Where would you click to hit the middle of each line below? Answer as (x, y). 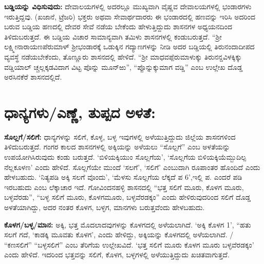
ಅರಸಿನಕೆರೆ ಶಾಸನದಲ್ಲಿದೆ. (33, 77)
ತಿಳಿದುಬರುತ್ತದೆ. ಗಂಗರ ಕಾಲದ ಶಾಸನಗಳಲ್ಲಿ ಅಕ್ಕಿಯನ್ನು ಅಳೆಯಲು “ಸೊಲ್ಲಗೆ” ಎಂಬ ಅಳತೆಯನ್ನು (117, 147)
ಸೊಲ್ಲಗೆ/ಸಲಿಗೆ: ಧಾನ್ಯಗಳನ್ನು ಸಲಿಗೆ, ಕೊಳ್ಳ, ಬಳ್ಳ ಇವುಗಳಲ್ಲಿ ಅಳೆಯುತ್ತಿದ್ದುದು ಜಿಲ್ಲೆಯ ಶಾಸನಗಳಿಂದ (120, 136)
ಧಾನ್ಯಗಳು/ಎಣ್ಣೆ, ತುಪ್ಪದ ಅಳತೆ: (80, 112)
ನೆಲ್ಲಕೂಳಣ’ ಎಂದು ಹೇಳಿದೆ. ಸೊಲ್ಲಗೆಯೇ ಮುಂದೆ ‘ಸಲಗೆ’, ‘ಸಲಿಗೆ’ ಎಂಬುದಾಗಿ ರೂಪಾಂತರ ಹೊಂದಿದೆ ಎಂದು (132, 167)
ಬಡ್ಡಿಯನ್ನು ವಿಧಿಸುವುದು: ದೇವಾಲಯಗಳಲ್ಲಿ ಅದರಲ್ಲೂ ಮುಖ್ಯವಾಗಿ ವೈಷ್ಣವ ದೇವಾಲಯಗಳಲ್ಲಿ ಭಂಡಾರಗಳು (128, 6)
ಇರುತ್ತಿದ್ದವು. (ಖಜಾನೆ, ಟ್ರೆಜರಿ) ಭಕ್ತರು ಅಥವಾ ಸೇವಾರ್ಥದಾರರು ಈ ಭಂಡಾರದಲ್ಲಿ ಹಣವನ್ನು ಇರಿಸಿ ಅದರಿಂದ (130, 16)
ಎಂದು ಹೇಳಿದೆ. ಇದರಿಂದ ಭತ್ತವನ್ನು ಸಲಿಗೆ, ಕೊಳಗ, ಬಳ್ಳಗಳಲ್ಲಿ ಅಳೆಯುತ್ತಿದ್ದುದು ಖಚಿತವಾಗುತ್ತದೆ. (117, 254)
